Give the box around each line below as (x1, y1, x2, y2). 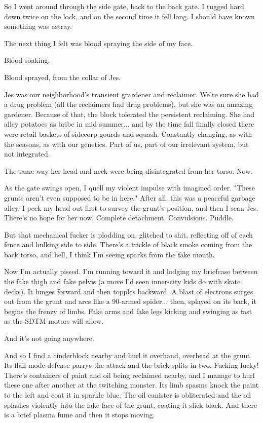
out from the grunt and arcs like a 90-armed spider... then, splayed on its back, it (4, 296, 256, 306)
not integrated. (4, 148, 50, 159)
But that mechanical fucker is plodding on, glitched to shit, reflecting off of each (4, 229, 253, 240)
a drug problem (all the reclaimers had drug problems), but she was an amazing (4, 99, 253, 109)
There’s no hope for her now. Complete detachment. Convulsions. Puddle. (4, 212, 234, 223)
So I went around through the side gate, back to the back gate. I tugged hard (4, 1, 244, 11)
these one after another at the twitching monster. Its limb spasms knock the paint (4, 379, 259, 390)
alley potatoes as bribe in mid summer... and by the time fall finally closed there (4, 119, 254, 129)
